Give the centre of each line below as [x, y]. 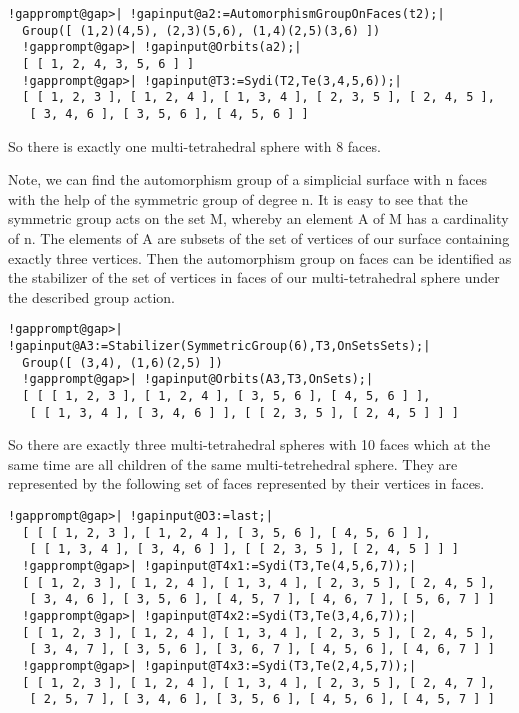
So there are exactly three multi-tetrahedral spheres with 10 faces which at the [249, 444]
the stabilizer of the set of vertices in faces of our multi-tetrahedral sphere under [254, 277]
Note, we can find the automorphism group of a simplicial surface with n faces [248, 179]
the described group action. [92, 296]
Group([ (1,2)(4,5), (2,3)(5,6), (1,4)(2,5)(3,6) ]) [201, 30]
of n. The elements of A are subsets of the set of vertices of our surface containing [259, 237]
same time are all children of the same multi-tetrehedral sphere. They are [233, 463]
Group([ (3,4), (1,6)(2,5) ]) [122, 362]
